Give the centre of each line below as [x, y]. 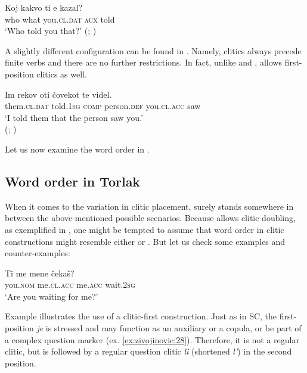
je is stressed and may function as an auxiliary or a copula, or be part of [169, 328]
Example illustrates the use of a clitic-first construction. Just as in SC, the [141, 316]
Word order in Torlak [73, 181]
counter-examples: [38, 253]
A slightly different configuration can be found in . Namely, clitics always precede [153, 50]
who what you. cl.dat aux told [60, 19]
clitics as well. [62, 74]
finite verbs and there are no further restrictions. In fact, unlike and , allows [143, 62]
